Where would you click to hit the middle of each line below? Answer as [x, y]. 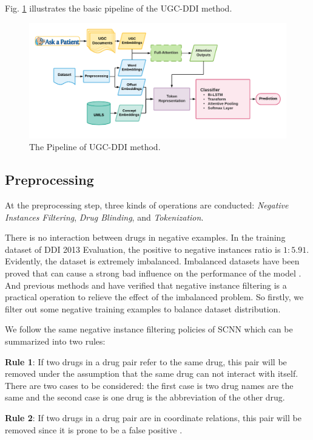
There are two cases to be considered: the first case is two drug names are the [149, 385]
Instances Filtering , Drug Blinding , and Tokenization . [104, 217]
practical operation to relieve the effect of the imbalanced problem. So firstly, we [154, 297]
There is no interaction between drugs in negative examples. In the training [145, 237]
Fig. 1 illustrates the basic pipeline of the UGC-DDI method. [119, 8]
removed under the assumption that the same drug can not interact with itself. [152, 373]
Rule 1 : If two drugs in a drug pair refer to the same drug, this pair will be [146, 361]
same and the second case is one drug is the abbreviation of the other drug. [145, 397]
